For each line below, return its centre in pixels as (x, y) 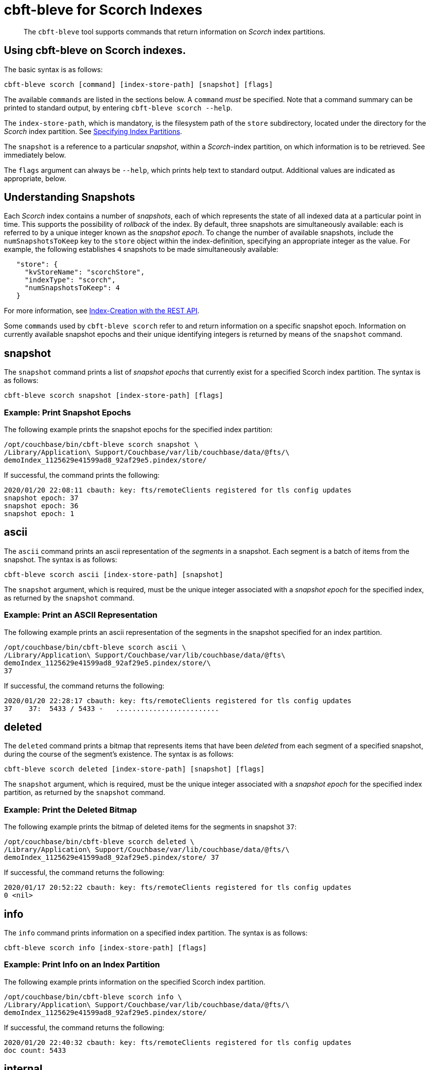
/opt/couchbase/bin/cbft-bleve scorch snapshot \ (101, 445)
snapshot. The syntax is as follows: (61, 559)
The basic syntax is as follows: (54, 69)
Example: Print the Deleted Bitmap (70, 809)
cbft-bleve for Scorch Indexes (103, 10)
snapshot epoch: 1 (39, 514)
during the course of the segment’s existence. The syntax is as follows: (119, 754)
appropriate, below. (35, 178)
